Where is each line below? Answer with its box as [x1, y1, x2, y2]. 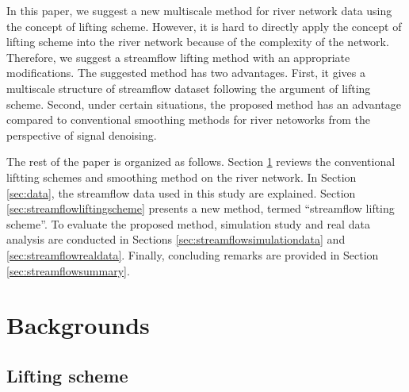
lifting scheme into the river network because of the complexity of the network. [6, 33, 389, 50]
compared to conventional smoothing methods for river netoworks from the [6, 111, 370, 128]
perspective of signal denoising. [6, 126, 157, 143]
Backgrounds [6, 309, 150, 341]
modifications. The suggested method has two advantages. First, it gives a [6, 64, 366, 81]
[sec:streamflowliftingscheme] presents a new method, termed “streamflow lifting [6, 200, 395, 217]
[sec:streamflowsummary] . [6, 262, 130, 279]
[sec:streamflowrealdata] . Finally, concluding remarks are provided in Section [6, 246, 379, 263]
